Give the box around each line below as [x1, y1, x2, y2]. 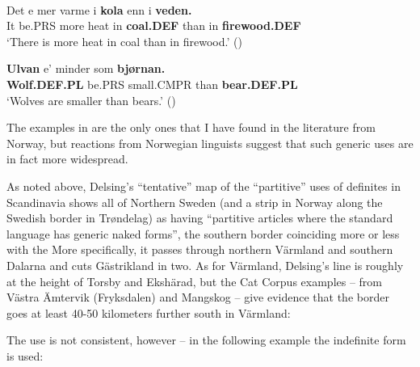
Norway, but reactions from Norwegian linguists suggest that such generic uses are [6, 134, 414, 151]
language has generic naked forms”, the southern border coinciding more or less [6, 225, 400, 242]
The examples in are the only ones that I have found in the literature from [6, 119, 376, 136]
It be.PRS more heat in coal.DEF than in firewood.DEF [6, 17, 301, 34]
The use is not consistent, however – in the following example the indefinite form [6, 331, 406, 348]
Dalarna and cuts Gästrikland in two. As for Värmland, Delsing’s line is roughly [6, 256, 404, 273]
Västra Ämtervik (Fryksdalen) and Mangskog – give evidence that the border [6, 289, 389, 306]
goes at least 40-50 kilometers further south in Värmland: [6, 304, 291, 321]
